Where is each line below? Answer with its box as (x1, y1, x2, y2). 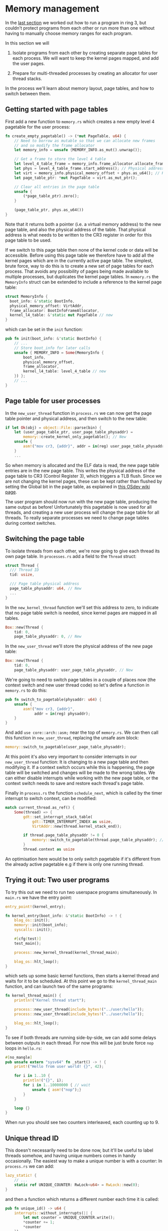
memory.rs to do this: (5, 687, 47, 693)
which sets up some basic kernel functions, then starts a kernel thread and (5, 973, 159, 979)
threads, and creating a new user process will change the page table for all (5, 509, 159, 515)
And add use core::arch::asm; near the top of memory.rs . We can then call (5, 729, 158, 736)
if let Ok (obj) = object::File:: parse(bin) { (5, 425, 101, 430)
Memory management (5, 3, 99, 15)
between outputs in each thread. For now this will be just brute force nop (5, 1040, 154, 1046)
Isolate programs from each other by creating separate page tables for (12, 50, 158, 56)
